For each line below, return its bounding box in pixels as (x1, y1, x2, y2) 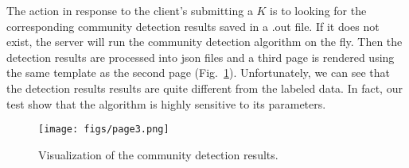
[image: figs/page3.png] (38, 124, 169, 136)
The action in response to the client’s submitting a (6, 2, 253, 18)
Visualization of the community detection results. (38, 146, 279, 162)
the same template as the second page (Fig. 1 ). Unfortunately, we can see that (6, 64, 390, 81)
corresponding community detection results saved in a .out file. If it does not (6, 17, 380, 34)
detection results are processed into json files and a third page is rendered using (6, 48, 395, 65)
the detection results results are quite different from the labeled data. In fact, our (6, 79, 403, 96)
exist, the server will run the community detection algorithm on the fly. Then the (6, 33, 403, 50)
